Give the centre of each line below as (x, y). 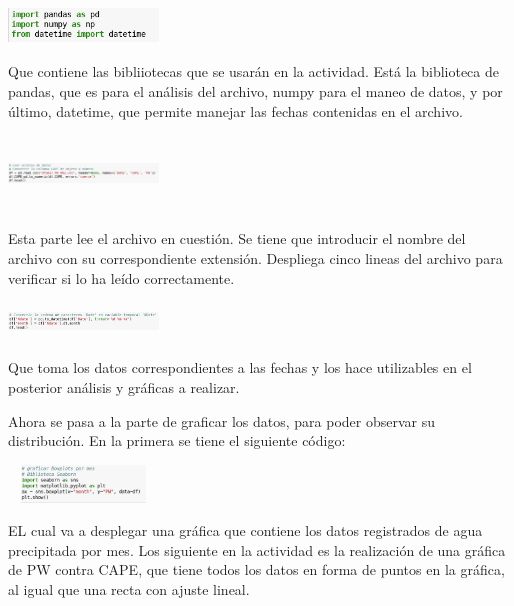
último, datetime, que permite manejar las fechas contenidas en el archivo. (235, 110)
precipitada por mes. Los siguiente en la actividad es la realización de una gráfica (257, 549)
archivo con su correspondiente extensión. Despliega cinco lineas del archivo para (255, 257)
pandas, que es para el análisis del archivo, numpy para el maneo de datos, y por (255, 90)
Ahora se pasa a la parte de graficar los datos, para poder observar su (221, 420)
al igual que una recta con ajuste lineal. (129, 589)
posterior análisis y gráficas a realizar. (124, 387)
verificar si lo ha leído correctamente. (121, 277)
